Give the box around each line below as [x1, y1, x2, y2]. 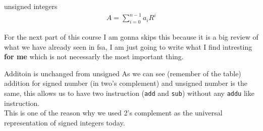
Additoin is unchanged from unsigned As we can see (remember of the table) [4, 68, 241, 78]
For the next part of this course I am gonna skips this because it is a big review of [4, 31, 258, 42]
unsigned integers [4, 1, 58, 11]
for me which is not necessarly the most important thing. [4, 51, 184, 62]
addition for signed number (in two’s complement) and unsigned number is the [4, 78, 247, 88]
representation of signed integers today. [4, 117, 125, 127]
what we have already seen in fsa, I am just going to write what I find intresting [4, 41, 252, 52]
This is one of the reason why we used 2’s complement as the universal [4, 107, 223, 118]
